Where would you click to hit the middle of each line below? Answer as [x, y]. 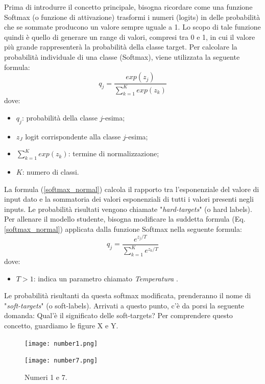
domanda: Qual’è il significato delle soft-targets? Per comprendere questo [118, 315]
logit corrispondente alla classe [73, 136]
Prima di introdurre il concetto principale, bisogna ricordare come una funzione [128, 7]
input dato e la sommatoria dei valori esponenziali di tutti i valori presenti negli [129, 199]
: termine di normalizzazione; [114, 153]
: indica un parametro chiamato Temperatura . [106, 278]
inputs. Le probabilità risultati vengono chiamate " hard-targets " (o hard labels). [128, 209]
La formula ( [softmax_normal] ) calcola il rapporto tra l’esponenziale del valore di [132, 189]
